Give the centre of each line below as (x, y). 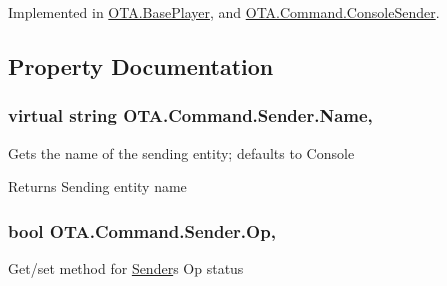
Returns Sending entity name (97, 186)
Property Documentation (141, 65)
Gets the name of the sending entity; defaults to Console (181, 152)
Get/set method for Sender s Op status (126, 268)
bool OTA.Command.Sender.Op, (142, 230)
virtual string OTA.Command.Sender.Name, (190, 115)
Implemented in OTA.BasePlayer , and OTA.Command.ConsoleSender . (224, 12)
